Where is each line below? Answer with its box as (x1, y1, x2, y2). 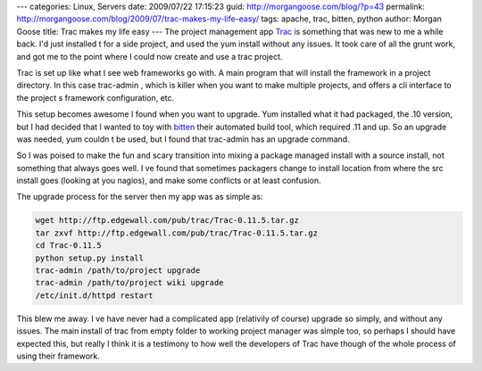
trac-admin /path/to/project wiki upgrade (35, 277, 224, 288)
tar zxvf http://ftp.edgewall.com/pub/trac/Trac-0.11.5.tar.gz (35, 227, 319, 238)
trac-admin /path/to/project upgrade (35, 266, 201, 276)
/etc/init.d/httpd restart (35, 290, 154, 301)
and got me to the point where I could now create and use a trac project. (16, 51, 283, 62)
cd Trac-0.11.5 (35, 241, 102, 251)
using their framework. (16, 350, 100, 361)
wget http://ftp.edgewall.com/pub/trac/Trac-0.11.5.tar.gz (35, 215, 299, 226)
